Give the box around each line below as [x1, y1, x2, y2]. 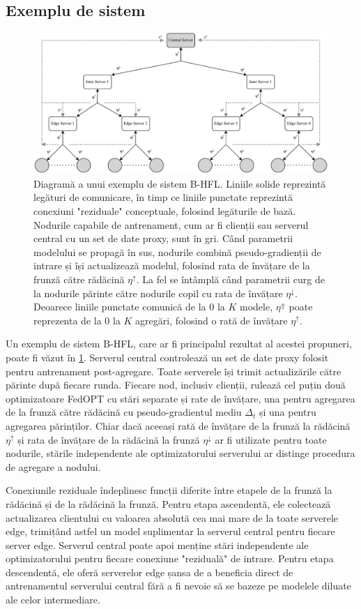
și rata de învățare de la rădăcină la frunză [17, 432, 200, 446]
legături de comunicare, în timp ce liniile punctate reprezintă [33, 190, 293, 204]
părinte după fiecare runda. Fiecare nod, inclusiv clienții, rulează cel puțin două [6, 377, 346, 392]
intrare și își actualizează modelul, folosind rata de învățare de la [33, 258, 310, 273]
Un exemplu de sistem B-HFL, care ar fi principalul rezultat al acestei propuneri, [6, 336, 352, 351]
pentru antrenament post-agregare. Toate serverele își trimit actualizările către [6, 363, 341, 378]
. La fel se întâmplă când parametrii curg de [136, 272, 325, 287]
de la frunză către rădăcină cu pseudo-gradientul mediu [6, 405, 242, 419]
